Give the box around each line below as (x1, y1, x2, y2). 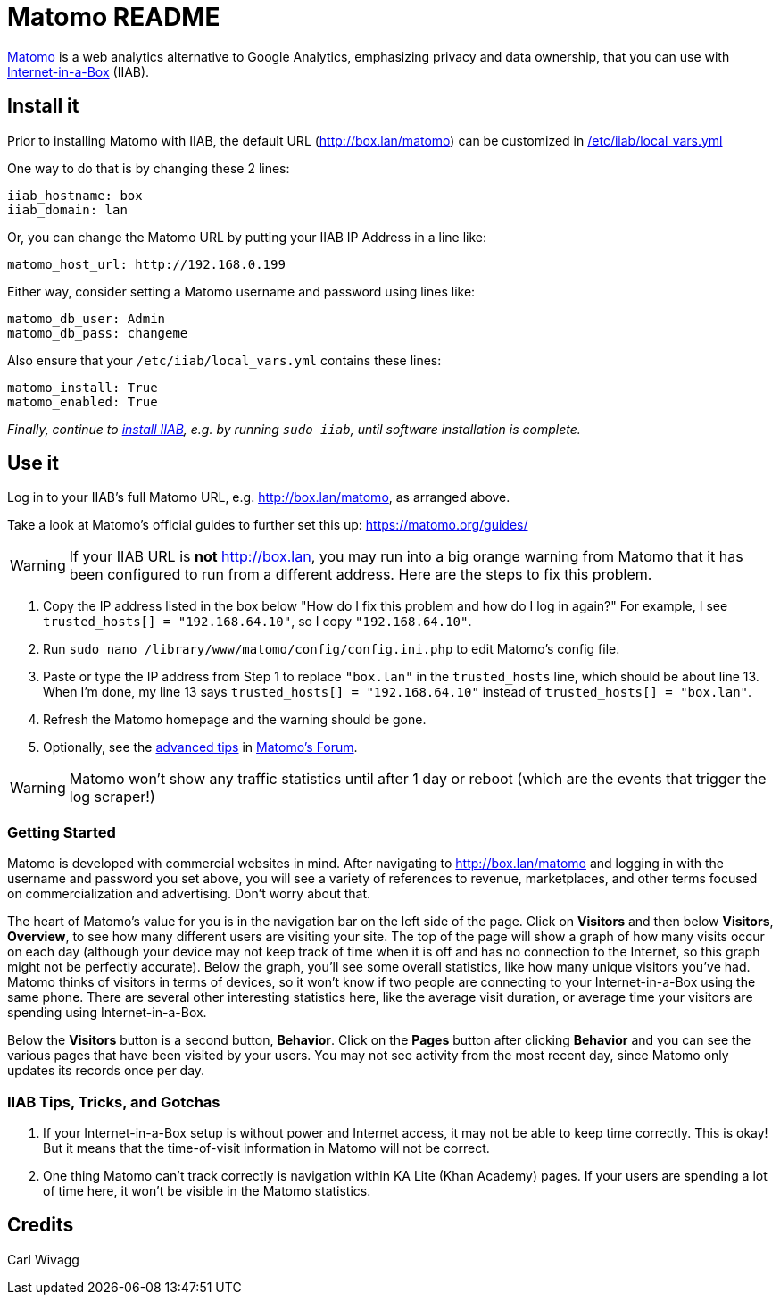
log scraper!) (69, 788, 155, 806)
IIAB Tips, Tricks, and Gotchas (7, 1092, 220, 1111)
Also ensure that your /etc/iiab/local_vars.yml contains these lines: (7, 352, 442, 368)
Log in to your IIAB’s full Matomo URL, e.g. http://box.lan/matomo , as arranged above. (7, 489, 510, 505)
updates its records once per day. (7, 1063, 205, 1079)
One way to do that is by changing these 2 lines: (7, 160, 290, 176)
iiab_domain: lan (7, 202, 128, 217)
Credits (7, 1214, 74, 1237)
